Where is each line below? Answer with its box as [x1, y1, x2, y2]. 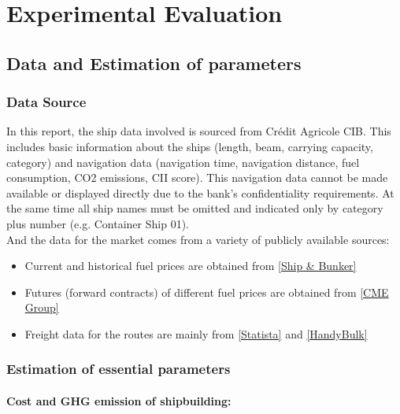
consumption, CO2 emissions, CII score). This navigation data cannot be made [6, 169, 388, 186]
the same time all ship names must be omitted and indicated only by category [6, 200, 383, 216]
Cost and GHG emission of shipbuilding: [6, 392, 231, 408]
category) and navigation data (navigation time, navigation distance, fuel [6, 153, 360, 170]
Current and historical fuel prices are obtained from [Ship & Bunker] [24, 257, 357, 274]
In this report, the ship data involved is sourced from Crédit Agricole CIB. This [6, 123, 391, 139]
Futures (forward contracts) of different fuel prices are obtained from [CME [24, 283, 389, 300]
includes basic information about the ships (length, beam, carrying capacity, [6, 138, 373, 154]
